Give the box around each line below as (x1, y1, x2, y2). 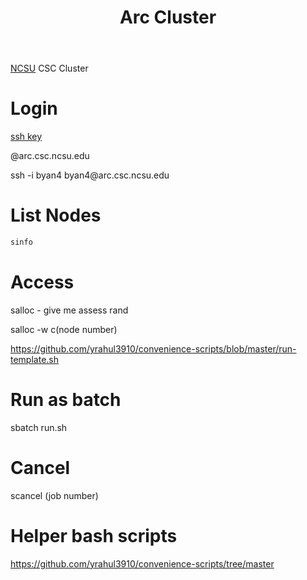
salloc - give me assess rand (10, 304, 129, 316)
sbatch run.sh (10, 421, 68, 433)
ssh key (10, 131, 43, 143)
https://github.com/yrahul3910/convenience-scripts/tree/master (10, 557, 275, 570)
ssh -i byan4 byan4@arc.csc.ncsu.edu (10, 169, 170, 181)
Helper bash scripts (10, 524, 178, 547)
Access (10, 271, 75, 294)
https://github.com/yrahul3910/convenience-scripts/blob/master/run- (10, 342, 297, 355)
